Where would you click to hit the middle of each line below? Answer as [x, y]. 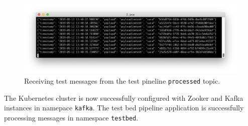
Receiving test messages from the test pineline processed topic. [122, 81]
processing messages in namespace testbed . [71, 117]
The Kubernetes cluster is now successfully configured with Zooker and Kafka [124, 98]
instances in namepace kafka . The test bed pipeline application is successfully [124, 108]
